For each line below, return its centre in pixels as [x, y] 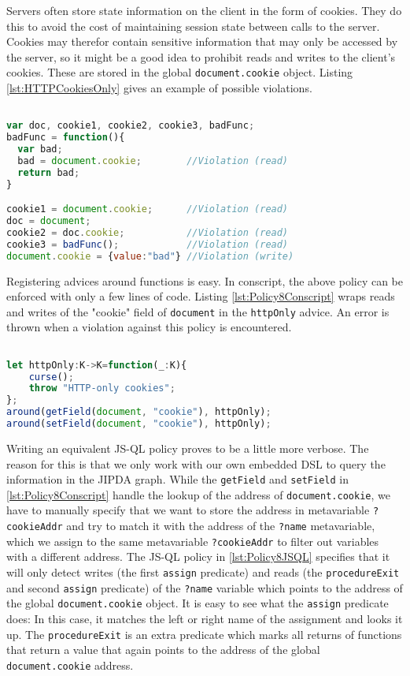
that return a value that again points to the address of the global [163, 650]
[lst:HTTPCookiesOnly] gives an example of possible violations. [159, 88]
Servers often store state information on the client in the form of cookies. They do [204, 10]
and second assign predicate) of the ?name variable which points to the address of [205, 587]
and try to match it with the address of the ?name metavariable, [221, 526]
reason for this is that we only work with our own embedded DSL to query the [196, 463]
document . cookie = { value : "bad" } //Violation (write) [150, 256]
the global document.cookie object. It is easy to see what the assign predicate [198, 603]
